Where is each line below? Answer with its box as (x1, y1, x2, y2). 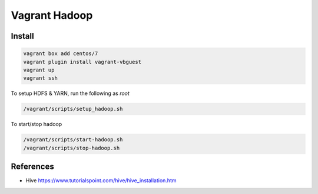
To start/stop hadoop (11, 121, 62, 128)
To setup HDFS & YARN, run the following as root (11, 90, 130, 97)
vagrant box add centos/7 (23, 50, 98, 57)
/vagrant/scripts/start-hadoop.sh (23, 137, 123, 143)
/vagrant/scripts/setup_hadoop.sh (23, 105, 123, 113)
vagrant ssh (23, 75, 58, 81)
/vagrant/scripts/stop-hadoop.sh (23, 144, 120, 151)
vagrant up (23, 66, 55, 73)
